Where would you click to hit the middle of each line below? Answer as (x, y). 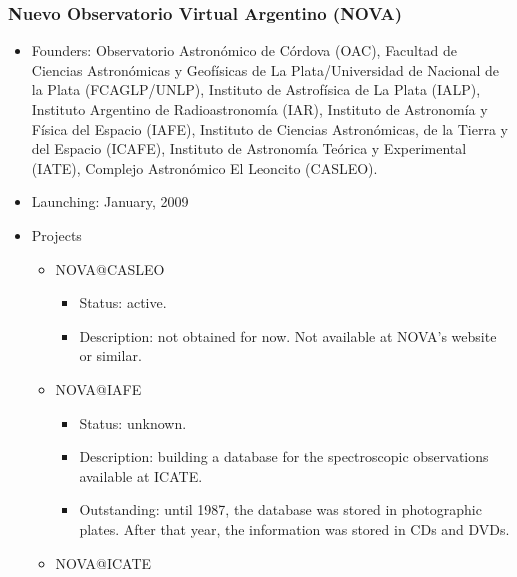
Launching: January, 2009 (110, 201)
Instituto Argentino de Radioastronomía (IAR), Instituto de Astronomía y (259, 109)
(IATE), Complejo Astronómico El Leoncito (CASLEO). (204, 167)
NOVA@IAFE (98, 388)
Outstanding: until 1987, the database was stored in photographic (280, 509)
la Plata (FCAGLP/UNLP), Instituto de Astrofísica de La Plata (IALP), (256, 89)
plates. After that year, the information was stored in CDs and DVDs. (294, 528)
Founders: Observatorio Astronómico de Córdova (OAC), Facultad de (244, 50)
